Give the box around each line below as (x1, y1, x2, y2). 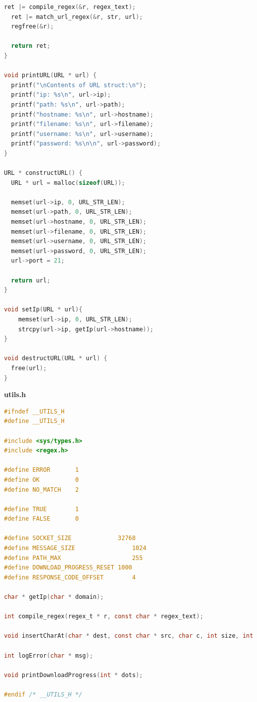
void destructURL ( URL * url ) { (4, 355, 107, 362)
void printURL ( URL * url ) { (4, 72, 97, 79)
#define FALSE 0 (4, 515, 79, 523)
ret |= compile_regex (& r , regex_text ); (4, 3, 136, 10)
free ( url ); (11, 364, 47, 372)
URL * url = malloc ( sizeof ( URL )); (11, 179, 125, 186)
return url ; (11, 277, 51, 284)
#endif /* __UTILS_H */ (4, 691, 83, 698)
